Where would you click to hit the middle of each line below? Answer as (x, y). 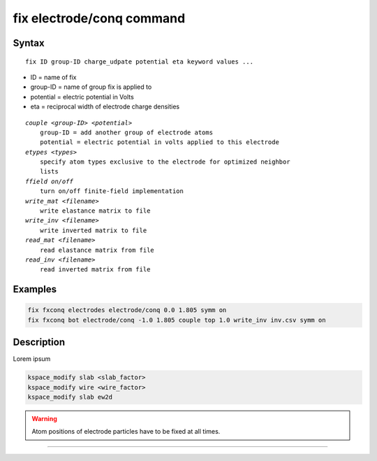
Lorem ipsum (32, 359)
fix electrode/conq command (99, 18)
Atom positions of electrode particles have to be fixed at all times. (126, 432)
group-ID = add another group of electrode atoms (126, 132)
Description (39, 342)
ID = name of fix (53, 77)
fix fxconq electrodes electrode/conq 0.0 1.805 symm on (127, 310)
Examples (35, 289)
